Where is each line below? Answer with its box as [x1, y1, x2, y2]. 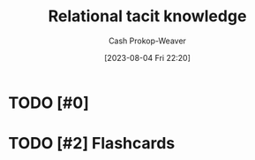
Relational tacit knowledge [48, 6, 247, 27]
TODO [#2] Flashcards [8, 133, 176, 154]
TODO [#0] [8, 93, 89, 112]
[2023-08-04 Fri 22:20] [103, 52, 191, 63]
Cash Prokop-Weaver [108, 35, 187, 46]
